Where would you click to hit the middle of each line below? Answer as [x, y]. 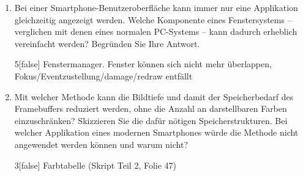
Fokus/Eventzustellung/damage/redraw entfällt [103, 75]
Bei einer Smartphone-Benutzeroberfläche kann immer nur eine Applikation [156, 7]
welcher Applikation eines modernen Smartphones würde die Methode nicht [156, 132]
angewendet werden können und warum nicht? [101, 144]
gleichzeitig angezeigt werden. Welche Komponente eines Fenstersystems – [153, 19]
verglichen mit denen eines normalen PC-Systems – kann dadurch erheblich [156, 31]
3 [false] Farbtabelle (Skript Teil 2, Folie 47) [95, 165]
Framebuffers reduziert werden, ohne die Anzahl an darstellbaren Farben [151, 108]
